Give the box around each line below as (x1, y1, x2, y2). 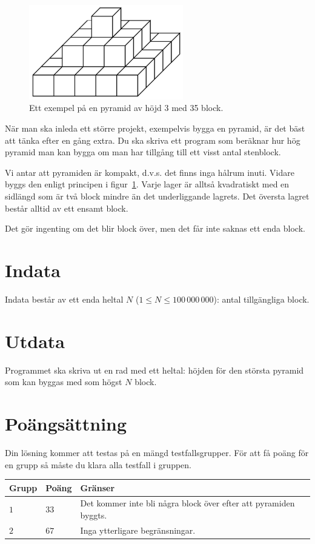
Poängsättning (5, 411, 127, 435)
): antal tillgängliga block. (213, 292, 310, 305)
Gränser (80, 481, 115, 494)
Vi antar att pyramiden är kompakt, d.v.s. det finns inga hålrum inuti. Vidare (5, 166, 294, 178)
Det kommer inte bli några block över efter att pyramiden (80, 497, 295, 509)
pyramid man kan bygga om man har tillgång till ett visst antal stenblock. (5, 146, 281, 158)
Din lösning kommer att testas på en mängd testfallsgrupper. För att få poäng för (5, 446, 309, 458)
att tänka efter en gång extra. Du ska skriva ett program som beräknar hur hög (5, 133, 300, 146)
